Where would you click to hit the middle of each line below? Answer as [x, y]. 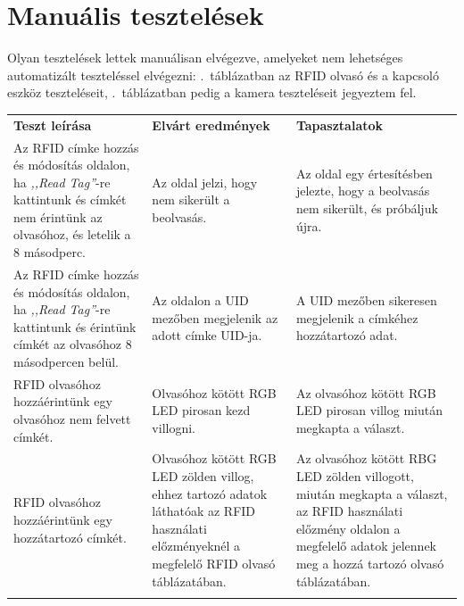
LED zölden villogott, [355, 475]
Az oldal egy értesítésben [364, 173]
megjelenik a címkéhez [357, 317]
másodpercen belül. [66, 361]
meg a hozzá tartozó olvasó [370, 563]
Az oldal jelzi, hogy [205, 182]
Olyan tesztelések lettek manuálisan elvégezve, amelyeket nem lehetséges [205, 58]
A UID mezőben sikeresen [366, 300]
